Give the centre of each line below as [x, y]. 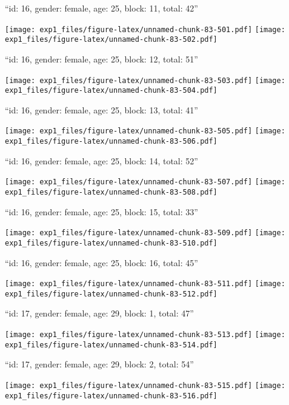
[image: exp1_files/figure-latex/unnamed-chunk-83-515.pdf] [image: [145, 385]
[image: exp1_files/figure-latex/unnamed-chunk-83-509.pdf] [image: [145, 233]
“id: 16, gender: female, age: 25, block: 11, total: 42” [101, 8]
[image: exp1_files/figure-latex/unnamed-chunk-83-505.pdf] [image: [145, 131]
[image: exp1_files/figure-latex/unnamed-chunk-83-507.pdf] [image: [145, 182]
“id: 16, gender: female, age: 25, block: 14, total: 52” [101, 160]
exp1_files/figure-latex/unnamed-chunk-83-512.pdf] [111, 294]
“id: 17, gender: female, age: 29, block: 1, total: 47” [99, 313]
